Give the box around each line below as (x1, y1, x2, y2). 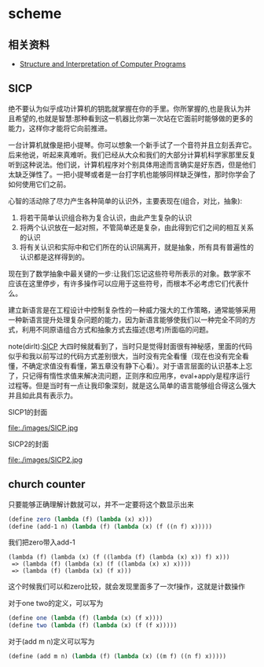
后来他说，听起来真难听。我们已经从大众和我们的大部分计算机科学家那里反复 (8, 150, 256, 159)
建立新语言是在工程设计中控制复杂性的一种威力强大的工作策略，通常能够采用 (8, 305, 256, 314)
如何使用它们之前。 (8, 179, 71, 189)
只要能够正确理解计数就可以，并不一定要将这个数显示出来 (8, 500, 194, 509)
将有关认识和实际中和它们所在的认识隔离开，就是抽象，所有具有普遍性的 (19, 242, 254, 251)
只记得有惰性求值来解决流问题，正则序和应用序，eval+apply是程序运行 (21, 371, 251, 380)
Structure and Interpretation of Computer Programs (19, 60, 186, 68)
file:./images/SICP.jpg (8, 423, 79, 432)
